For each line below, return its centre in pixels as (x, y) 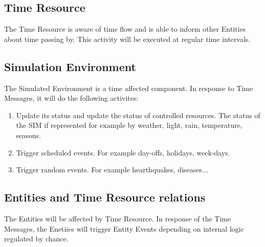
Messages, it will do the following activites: (71, 98)
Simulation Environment (70, 66)
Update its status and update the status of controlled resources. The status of (138, 115)
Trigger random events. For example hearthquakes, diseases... (112, 170)
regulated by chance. (36, 239)
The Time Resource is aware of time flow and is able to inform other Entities (125, 29)
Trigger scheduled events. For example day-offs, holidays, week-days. (123, 152)
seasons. (29, 135)
